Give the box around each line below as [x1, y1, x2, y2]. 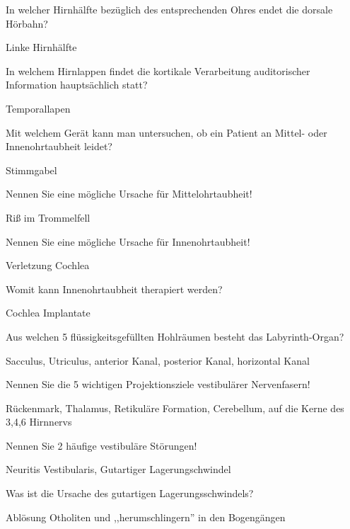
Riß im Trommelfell [6, 210, 91, 224]
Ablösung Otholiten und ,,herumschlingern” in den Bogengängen [6, 509, 286, 524]
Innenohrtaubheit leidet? [6, 139, 112, 154]
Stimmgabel [6, 162, 57, 177]
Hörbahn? [6, 16, 48, 30]
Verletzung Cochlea [6, 258, 90, 273]
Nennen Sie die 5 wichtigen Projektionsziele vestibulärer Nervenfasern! [6, 377, 310, 392]
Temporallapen [6, 101, 71, 115]
